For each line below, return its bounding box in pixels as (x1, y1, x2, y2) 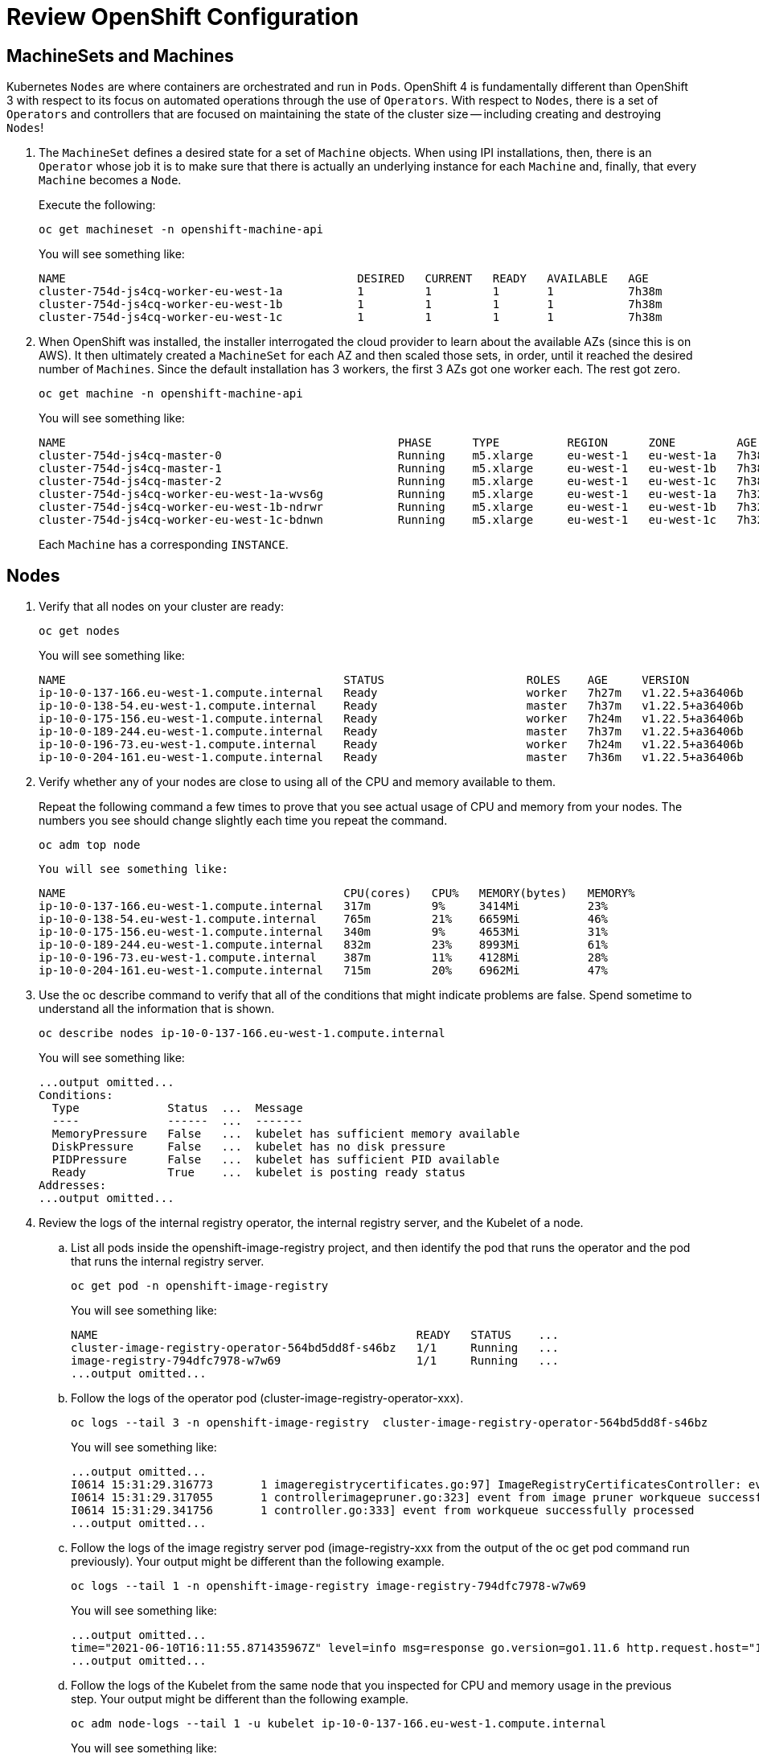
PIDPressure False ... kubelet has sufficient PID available (51, 1153, 500, 1167)
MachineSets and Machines (6, 45, 234, 66)
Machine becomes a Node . (39, 173, 182, 187)
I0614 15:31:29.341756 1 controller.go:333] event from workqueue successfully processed (71, 1504, 695, 1517)
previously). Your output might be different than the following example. (71, 1554, 445, 1569)
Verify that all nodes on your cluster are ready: (39, 599, 285, 614)
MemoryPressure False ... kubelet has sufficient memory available (51, 1127, 520, 1141)
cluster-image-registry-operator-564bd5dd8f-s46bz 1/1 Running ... (71, 1341, 559, 1355)
